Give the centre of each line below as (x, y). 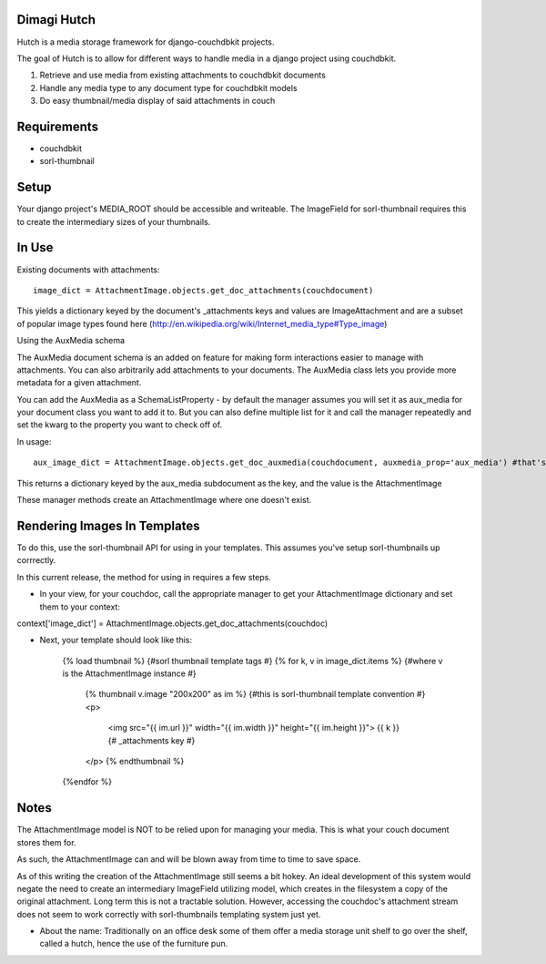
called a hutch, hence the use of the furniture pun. (134, 944)
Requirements (58, 126)
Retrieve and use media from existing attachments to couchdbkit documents (183, 75)
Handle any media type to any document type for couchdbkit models (168, 87)
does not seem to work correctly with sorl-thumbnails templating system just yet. (169, 914)
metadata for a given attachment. (79, 383)
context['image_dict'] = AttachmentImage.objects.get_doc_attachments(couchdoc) (172, 623)
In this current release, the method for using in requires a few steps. (144, 577)
